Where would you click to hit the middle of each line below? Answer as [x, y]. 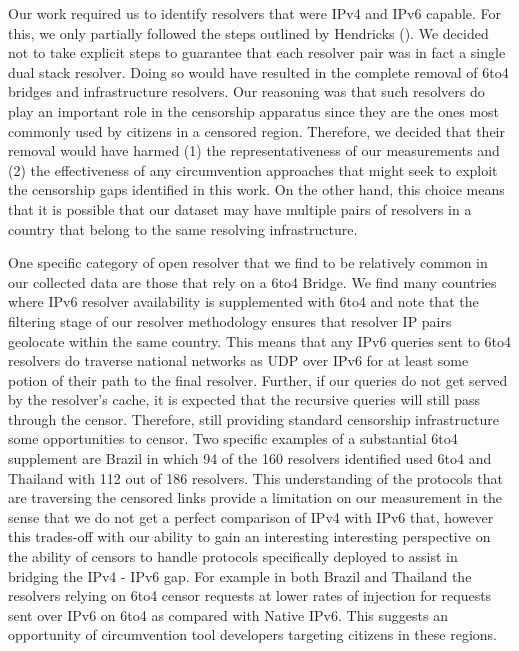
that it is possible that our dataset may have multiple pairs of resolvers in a [240, 208]
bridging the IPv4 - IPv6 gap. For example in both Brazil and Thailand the [240, 575]
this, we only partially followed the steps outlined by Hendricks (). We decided [248, 32]
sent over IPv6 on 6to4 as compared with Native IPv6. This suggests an [228, 614]
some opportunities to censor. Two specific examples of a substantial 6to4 [233, 438]
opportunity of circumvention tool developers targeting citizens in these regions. [252, 634]
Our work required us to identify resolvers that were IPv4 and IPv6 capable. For [255, 13]
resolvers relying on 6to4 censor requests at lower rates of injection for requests [250, 595]
